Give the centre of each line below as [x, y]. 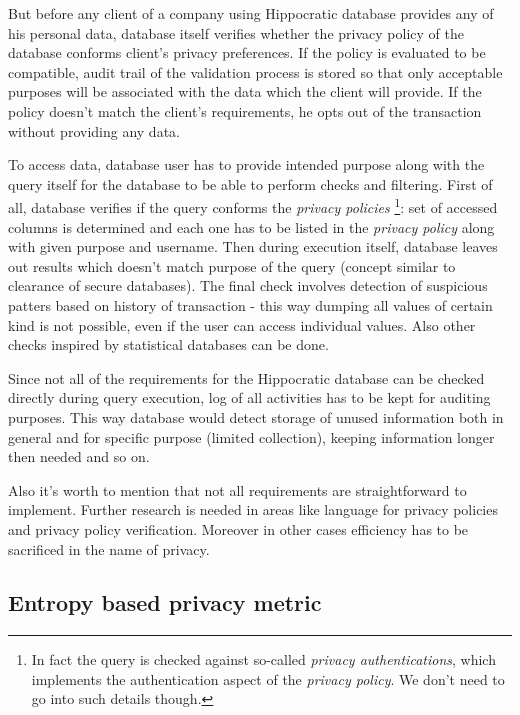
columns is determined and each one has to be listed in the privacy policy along [251, 226]
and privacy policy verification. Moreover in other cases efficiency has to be [238, 528]
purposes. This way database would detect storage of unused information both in [256, 416]
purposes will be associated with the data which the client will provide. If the [245, 91]
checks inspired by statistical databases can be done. [168, 344]
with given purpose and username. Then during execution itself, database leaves [253, 246]
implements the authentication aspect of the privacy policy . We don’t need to [268, 678]
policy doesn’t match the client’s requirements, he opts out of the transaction [245, 110]
